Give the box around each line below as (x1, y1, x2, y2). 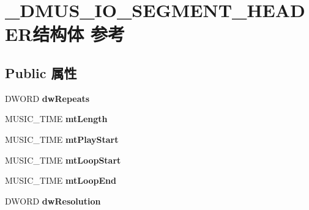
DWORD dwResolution (5, 194, 101, 207)
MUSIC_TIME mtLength (5, 112, 108, 125)
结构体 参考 (32, 21, 125, 46)
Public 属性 (5, 63, 77, 82)
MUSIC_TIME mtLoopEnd (5, 174, 116, 187)
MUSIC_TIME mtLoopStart (5, 153, 121, 166)
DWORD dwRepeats (5, 92, 90, 104)
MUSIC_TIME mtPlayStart (5, 132, 119, 145)
